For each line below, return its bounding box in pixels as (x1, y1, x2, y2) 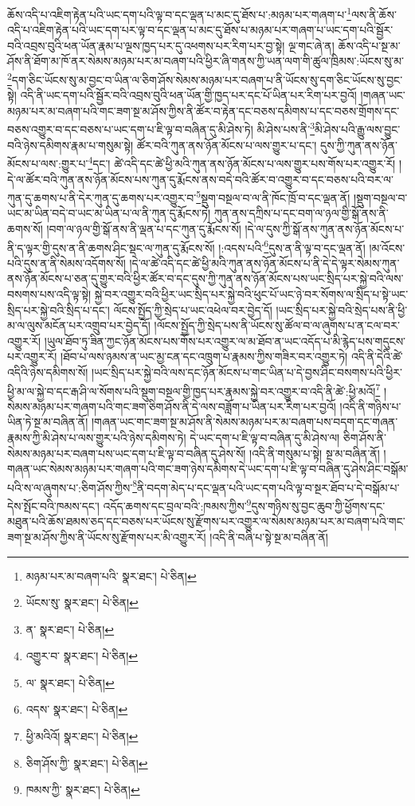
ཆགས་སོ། (7, 221, 43, 237)
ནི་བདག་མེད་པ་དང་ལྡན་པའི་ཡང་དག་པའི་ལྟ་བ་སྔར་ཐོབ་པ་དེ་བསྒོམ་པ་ (137, 479, 400, 495)
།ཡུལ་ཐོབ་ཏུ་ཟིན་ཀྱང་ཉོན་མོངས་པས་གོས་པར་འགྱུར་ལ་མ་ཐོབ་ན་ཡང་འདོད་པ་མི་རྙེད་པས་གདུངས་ (44, 332, 406, 349)
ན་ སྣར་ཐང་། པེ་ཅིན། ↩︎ (25, 620, 115, 637)
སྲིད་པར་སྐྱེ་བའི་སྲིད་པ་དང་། (7, 301, 110, 318)
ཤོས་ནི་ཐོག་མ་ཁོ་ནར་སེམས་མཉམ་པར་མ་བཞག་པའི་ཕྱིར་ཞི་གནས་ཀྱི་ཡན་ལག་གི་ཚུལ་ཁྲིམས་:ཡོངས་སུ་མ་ (7, 53, 405, 69)
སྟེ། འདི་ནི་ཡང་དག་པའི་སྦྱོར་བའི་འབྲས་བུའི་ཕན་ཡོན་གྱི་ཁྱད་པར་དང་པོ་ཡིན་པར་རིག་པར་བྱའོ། (7, 87, 357, 104)
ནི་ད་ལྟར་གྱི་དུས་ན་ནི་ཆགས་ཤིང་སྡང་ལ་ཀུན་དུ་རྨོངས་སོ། (7, 239, 215, 256)
